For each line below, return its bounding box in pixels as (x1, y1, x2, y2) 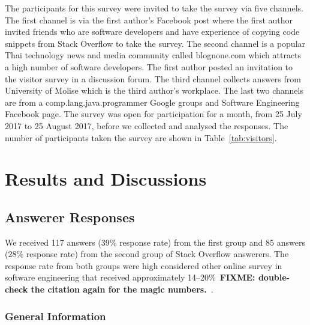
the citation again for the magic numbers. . (31, 283, 213, 296)
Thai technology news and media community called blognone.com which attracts (5, 49, 302, 61)
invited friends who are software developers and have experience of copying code (5, 25, 300, 38)
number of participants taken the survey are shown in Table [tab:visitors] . (5, 131, 277, 144)
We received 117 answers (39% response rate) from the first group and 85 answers (5, 235, 305, 248)
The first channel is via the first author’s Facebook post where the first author (5, 13, 293, 26)
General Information (5, 308, 106, 323)
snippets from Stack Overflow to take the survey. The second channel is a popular (5, 37, 306, 49)
